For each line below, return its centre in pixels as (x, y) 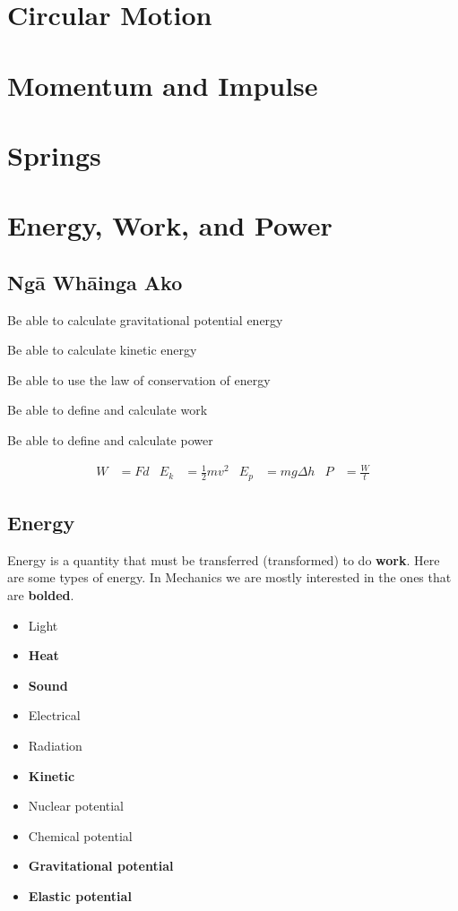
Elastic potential (80, 896)
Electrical (54, 715)
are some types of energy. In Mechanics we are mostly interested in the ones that (229, 577)
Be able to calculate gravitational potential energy (145, 319)
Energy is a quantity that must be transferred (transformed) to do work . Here (224, 559)
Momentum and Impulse (163, 85)
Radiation (55, 746)
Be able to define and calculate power (110, 440)
